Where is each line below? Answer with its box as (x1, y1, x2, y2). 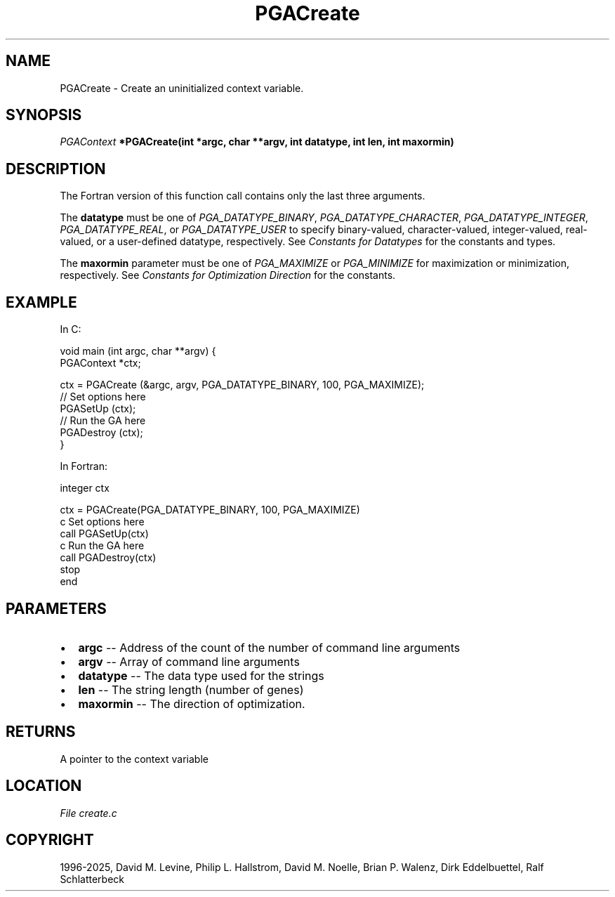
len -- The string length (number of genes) (78, 682, 304, 697)
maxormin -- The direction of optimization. (78, 696, 305, 711)
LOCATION (6, 777, 82, 795)
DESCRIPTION (6, 159, 106, 178)
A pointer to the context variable (60, 752, 209, 765)
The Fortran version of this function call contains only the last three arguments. (60, 190, 425, 202)
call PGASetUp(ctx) (60, 528, 149, 540)
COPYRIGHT (6, 831, 94, 849)
